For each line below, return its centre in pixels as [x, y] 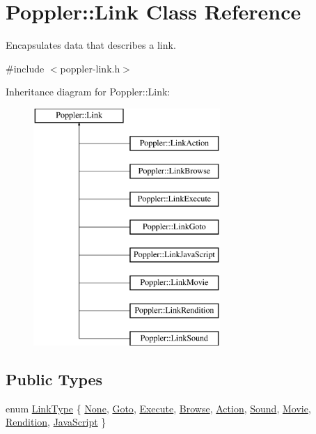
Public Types [54, 379]
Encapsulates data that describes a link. [91, 45]
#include [25, 68]
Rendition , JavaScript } [56, 422]
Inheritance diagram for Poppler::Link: [88, 92]
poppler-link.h [90, 68]
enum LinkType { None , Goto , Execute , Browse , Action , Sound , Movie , [158, 408]
